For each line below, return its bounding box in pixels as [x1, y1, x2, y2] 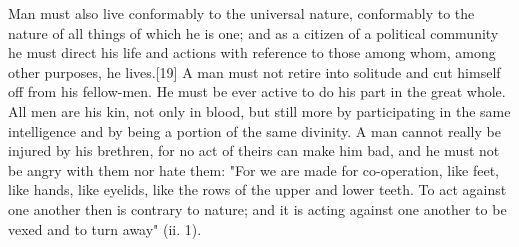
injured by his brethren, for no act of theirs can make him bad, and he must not [8, 140, 500, 161]
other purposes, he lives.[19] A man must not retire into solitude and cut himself [8, 61, 501, 82]
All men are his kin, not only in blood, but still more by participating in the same [8, 100, 511, 121]
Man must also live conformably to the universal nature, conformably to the [8, 3, 475, 23]
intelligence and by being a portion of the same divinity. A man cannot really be [8, 120, 501, 141]
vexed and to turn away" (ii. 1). [8, 218, 202, 239]
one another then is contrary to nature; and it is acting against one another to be [8, 198, 507, 219]
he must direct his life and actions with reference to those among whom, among [8, 42, 496, 63]
